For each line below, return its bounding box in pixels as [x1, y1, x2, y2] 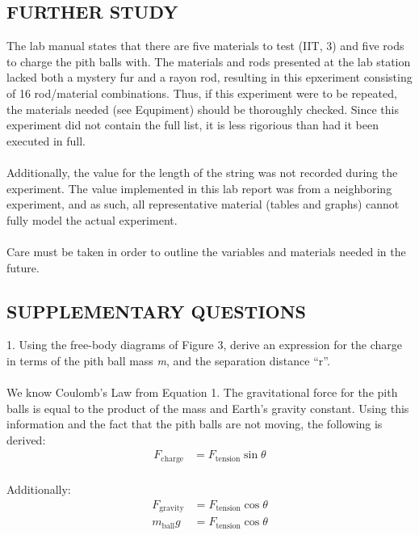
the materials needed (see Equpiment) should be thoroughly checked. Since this [6, 100, 399, 117]
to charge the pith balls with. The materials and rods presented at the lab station [6, 53, 411, 70]
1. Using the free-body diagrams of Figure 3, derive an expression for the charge [6, 336, 402, 353]
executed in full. [6, 132, 86, 149]
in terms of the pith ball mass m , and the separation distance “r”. [6, 352, 330, 369]
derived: [6, 431, 46, 448]
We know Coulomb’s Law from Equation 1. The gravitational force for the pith [6, 384, 398, 401]
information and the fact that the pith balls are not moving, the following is [6, 415, 383, 432]
